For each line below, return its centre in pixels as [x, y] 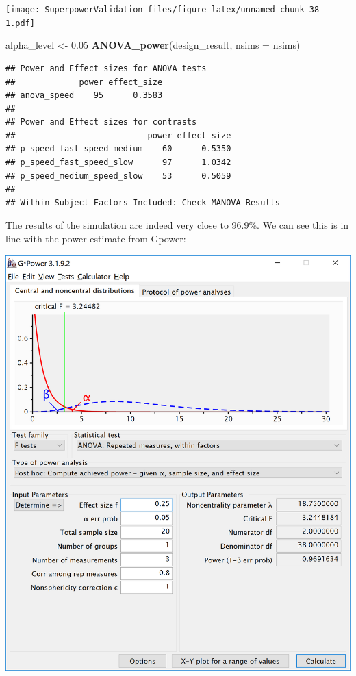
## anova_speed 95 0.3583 [84, 96]
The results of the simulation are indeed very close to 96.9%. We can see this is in [177, 225]
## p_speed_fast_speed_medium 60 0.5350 [118, 149]
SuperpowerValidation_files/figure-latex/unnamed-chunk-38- [185, 10]
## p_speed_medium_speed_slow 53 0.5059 [118, 176]
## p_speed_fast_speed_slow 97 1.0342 [118, 163]
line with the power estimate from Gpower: [96, 239]
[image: [23, 10]
